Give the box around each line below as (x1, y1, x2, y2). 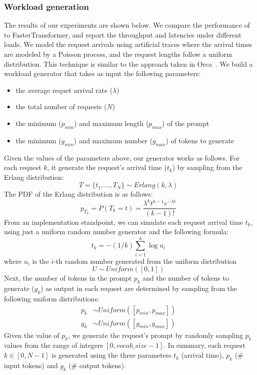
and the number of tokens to (142, 273, 229, 283)
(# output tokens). (68, 360, 126, 370)
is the (32, 255, 49, 266)
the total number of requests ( (15, 101, 107, 112)
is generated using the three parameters (51, 350, 171, 360)
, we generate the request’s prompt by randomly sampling (68, 330, 243, 340)
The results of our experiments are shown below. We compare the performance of (4, 20, 250, 30)
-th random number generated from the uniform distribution (53, 255, 237, 266)
